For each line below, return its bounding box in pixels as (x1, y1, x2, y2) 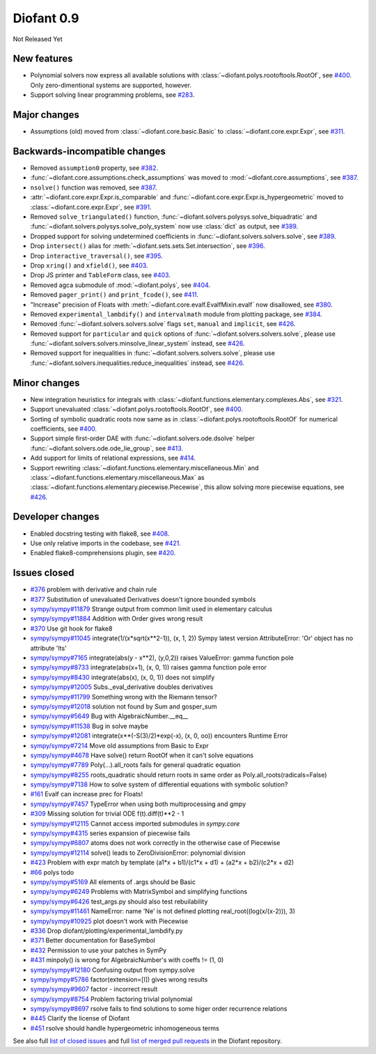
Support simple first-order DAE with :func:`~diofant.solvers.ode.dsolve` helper (30, 434, 255, 442)
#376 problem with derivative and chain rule (30, 585, 157, 594)
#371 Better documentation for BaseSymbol (30, 936, 156, 945)
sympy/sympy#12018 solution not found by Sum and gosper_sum (30, 702, 217, 711)
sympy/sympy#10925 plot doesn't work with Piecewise (30, 917, 189, 925)
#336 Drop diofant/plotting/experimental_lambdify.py (30, 927, 183, 935)
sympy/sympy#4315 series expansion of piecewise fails (30, 829, 191, 837)
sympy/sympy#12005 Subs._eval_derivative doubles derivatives (30, 683, 214, 691)
